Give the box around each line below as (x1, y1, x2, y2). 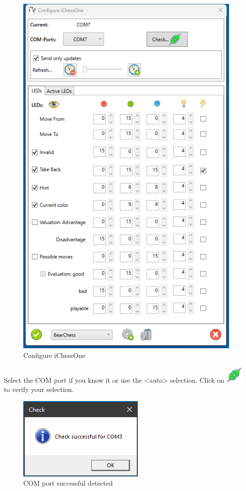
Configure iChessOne (23, 350, 85, 360)
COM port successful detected (23, 478, 113, 488)
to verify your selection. (4, 384, 74, 394)
